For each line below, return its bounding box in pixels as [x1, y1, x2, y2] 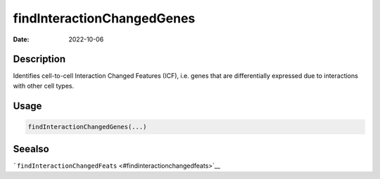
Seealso [13, 143, 49, 155]
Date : [13, 35, 30, 44]
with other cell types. [13, 81, 75, 90]
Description [13, 53, 66, 65]
